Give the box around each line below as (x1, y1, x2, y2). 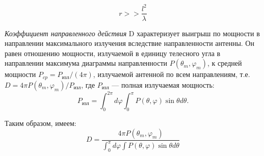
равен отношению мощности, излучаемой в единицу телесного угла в (5, 47, 221, 58)
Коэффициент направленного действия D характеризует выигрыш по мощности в (5, 28, 260, 38)
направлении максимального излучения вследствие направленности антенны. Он (5, 38, 254, 48)
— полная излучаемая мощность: (112, 79, 215, 90)
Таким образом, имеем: (5, 118, 76, 128)
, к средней (207, 58, 242, 68)
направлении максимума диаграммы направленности (5, 58, 168, 68)
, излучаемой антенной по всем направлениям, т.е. (93, 69, 250, 80)
